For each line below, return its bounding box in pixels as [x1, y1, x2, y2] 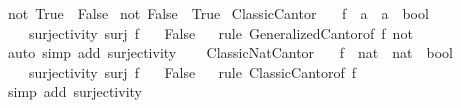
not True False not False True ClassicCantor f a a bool [8, 3, 429, 23]
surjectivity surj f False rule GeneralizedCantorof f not [28, 22, 413, 43]
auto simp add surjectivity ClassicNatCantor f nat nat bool [8, 42, 453, 63]
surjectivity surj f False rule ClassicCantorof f [28, 61, 357, 82]
